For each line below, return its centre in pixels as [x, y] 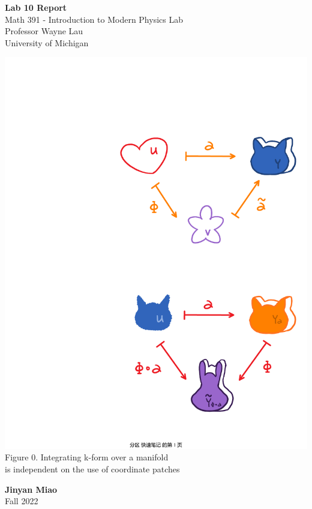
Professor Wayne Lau [44, 31]
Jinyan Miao [31, 489]
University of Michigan [47, 42]
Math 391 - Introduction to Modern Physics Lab [94, 19]
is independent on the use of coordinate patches [92, 469]
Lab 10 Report [36, 7]
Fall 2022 [22, 501]
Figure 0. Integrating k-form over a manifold [87, 457]
